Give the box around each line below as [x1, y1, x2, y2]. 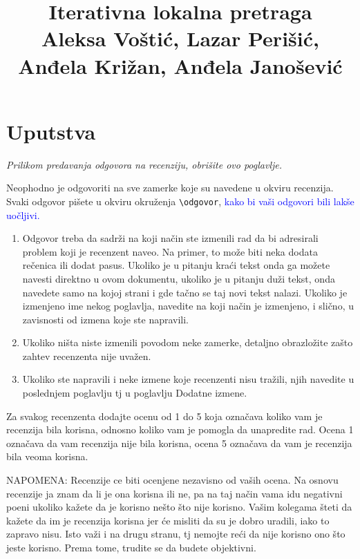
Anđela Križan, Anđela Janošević [18, 51, 343, 79]
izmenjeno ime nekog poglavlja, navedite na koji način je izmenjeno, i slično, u [22, 299, 354, 313]
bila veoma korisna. [6, 449, 88, 464]
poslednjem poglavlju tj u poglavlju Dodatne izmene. [22, 386, 247, 400]
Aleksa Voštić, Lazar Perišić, [41, 24, 319, 53]
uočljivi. [6, 207, 40, 222]
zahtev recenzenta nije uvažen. [22, 348, 151, 363]
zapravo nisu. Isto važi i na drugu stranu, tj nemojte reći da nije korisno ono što [6, 527, 345, 541]
